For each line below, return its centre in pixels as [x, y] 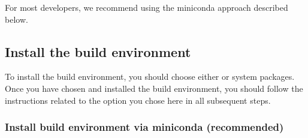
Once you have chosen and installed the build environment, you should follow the [154, 88]
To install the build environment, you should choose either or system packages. [150, 76]
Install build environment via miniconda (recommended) [144, 127]
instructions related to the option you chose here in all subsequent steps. [138, 100]
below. [16, 19]
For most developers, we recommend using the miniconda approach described [147, 7]
